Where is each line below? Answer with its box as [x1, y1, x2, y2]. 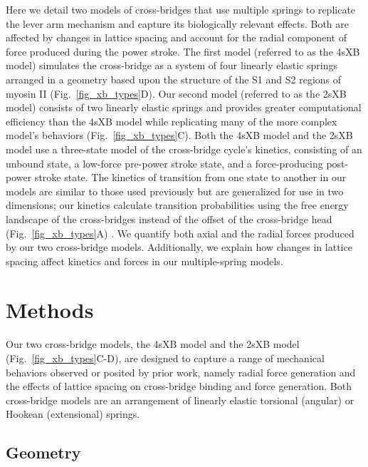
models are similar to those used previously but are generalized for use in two [6, 183, 344, 198]
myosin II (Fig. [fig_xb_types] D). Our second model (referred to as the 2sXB [6, 86, 347, 101]
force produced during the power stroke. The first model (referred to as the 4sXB [6, 43, 360, 58]
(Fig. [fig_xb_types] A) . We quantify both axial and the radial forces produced [6, 225, 354, 240]
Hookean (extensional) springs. [6, 406, 140, 421]
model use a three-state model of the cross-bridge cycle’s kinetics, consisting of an [6, 141, 362, 156]
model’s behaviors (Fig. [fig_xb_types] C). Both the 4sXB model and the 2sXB [6, 128, 353, 143]
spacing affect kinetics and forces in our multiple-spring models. [6, 253, 283, 268]
